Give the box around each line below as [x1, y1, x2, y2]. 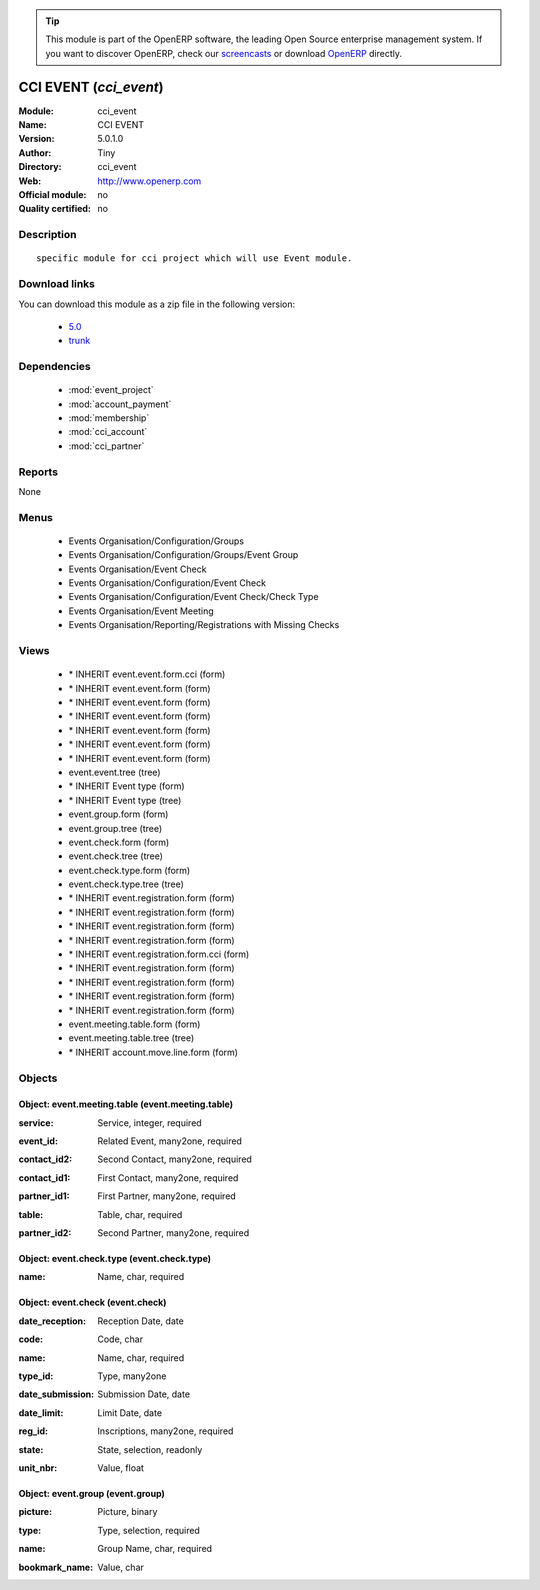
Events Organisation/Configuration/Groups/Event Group [68, 549, 299, 561]
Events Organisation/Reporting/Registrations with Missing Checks [68, 619, 340, 631]
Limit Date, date [97, 1406, 163, 1419]
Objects [18, 1071, 58, 1085]
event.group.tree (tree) [68, 822, 163, 834]
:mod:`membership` [68, 412, 150, 424]
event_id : [18, 1135, 59, 1147]
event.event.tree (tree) [68, 766, 161, 778]
